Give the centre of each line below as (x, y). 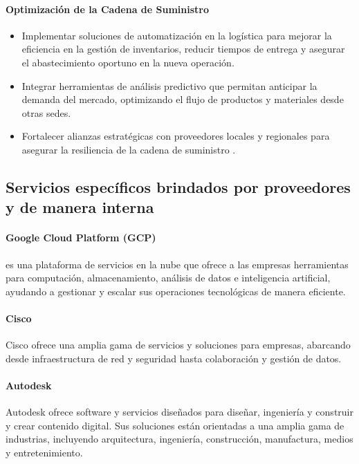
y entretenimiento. (44, 452)
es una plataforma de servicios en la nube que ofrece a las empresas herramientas (177, 264)
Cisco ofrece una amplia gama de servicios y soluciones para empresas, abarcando (178, 345)
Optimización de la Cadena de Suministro (108, 9)
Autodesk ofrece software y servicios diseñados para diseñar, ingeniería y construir (179, 412)
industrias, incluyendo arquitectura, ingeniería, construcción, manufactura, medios (179, 439)
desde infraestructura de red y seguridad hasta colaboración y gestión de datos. (174, 358)
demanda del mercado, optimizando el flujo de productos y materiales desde (183, 99)
